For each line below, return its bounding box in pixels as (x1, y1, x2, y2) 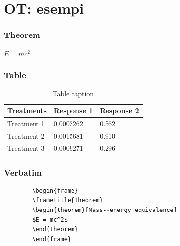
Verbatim (4, 166, 42, 178)
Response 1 (53, 105, 93, 115)
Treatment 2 (7, 130, 45, 141)
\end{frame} (32, 235, 72, 243)
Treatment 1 (7, 118, 45, 128)
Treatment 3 (7, 142, 45, 153)
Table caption (52, 88, 94, 99)
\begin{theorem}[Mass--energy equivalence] (32, 207, 177, 214)
